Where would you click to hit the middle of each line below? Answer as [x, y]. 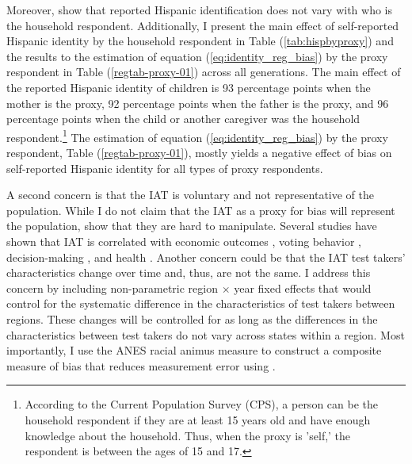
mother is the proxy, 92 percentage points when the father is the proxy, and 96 [198, 103]
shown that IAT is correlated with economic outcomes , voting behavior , [184, 241]
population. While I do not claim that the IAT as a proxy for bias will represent [201, 210]
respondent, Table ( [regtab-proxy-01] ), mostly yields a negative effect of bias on [199, 152]
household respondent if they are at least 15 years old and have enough [198, 419]
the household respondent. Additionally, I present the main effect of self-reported [203, 25]
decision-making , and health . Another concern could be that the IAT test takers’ [206, 257]
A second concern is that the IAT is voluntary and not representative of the [191, 195]
